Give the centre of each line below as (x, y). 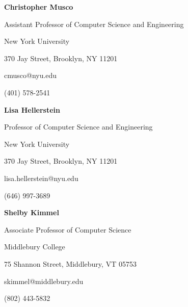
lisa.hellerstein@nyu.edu (41, 178)
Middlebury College (35, 247)
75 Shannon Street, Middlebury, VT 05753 (70, 263)
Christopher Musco (39, 7)
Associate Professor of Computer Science (68, 229)
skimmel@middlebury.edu (44, 281)
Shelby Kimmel (32, 212)
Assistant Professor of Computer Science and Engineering (94, 24)
